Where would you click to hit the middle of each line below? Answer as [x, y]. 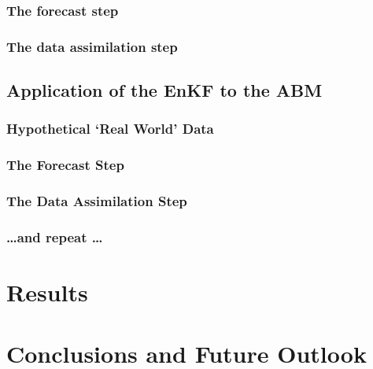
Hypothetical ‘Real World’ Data [110, 129]
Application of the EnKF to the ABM [164, 90]
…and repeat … [55, 236]
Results [47, 292]
